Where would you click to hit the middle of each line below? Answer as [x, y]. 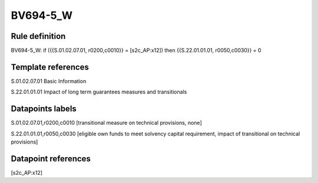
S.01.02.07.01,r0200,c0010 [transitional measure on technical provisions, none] [107, 123]
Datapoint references [51, 159]
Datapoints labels [44, 109]
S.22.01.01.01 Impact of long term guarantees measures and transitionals [99, 92]
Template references [50, 67]
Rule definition [38, 36]
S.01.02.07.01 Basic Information [49, 81]
